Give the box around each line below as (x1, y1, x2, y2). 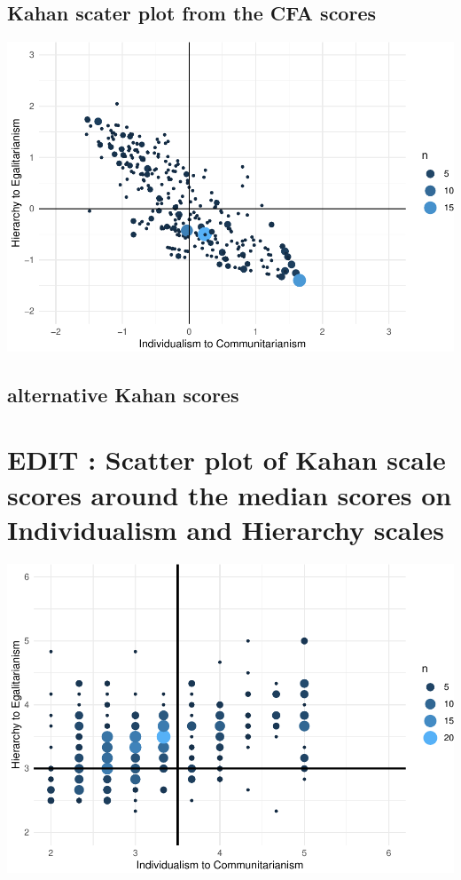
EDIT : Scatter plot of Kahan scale (7, 441, 446, 478)
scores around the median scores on (7, 476, 452, 512)
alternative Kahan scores (7, 380, 239, 408)
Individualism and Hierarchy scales (7, 511, 444, 547)
